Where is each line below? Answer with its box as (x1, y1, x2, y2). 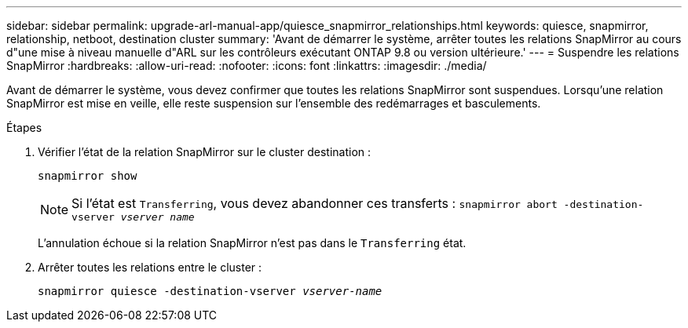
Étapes (6, 121, 42, 134)
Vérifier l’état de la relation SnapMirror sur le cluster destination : (38, 145, 371, 159)
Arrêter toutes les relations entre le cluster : (38, 261, 262, 274)
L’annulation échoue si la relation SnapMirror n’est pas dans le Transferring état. (38, 236, 467, 250)
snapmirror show (38, 169, 137, 182)
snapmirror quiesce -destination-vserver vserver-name (38, 285, 382, 297)
